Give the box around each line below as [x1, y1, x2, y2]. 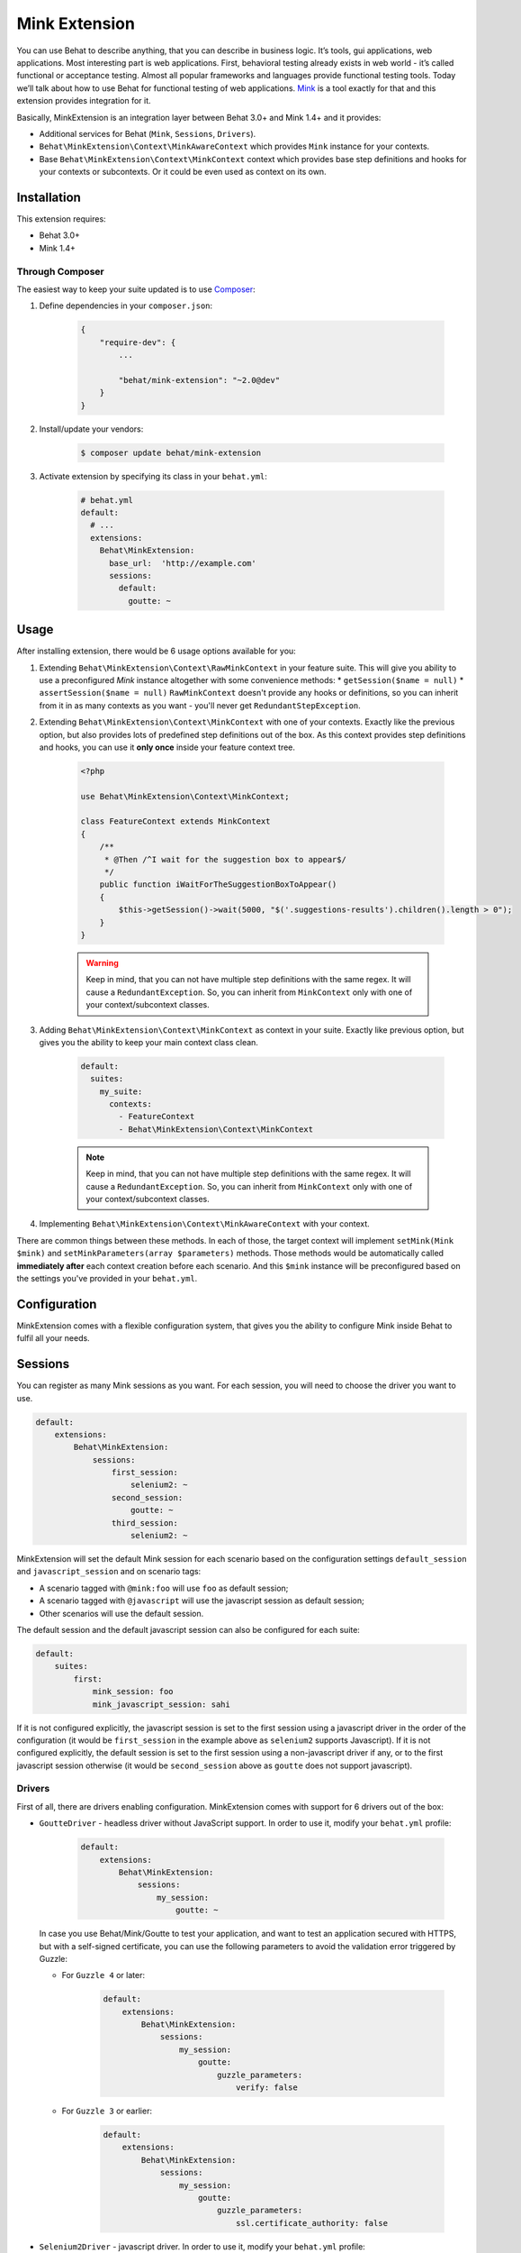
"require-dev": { [99, 337, 176, 347]
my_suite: [99, 1086, 143, 1097]
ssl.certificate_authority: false [235, 2218, 389, 2228]
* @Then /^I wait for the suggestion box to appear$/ [103, 854, 346, 864]
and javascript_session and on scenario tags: [16, 1566, 202, 1577]
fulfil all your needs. [16, 1333, 90, 1344]
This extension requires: [16, 213, 107, 224]
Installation [16, 189, 81, 205]
